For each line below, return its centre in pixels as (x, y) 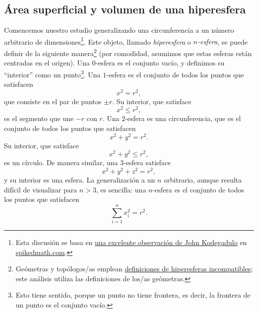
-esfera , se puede (222, 41)
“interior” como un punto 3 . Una (52, 73)
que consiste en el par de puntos (53, 101)
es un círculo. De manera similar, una (61, 162)
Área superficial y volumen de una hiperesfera (125, 9)
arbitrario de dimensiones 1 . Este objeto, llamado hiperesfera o (97, 41)
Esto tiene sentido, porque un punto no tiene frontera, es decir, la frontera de (133, 295)
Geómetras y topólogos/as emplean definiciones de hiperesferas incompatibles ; (134, 269)
